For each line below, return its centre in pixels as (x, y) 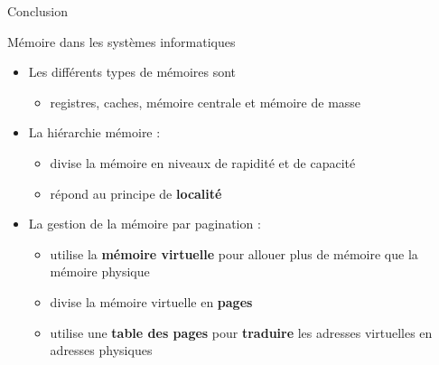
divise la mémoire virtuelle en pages (151, 301)
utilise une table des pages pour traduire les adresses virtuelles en (241, 332)
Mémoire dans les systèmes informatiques (121, 41)
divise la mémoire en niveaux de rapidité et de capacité (203, 162)
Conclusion (37, 11)
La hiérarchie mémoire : (94, 132)
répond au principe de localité (136, 193)
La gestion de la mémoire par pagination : (145, 224)
